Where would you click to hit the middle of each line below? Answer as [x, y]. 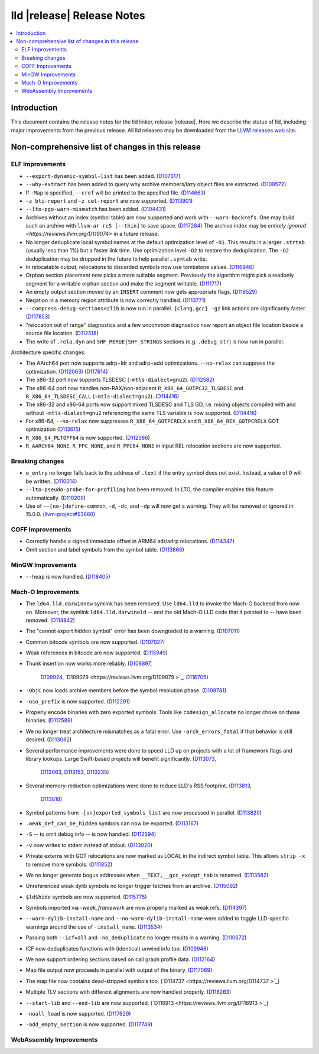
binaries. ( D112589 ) [49, 721]
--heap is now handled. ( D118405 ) [68, 577]
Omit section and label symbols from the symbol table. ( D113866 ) [105, 549]
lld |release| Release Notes [78, 15]
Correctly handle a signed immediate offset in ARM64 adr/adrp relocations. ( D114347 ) [130, 541]
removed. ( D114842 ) [50, 620]
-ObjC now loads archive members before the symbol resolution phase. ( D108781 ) [126, 690]
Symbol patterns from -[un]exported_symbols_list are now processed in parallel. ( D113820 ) [144, 812]
